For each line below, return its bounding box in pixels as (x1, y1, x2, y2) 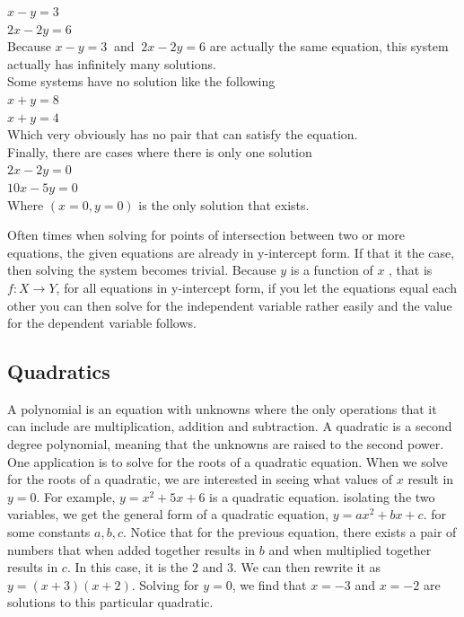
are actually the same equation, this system (209, 37, 449, 56)
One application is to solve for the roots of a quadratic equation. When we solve (7, 452, 448, 471)
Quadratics (7, 357, 110, 385)
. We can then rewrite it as (232, 558, 381, 577)
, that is (389, 260, 433, 279)
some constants (7, 523, 91, 542)
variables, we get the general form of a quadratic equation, (7, 505, 329, 524)
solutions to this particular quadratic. (7, 593, 214, 612)
